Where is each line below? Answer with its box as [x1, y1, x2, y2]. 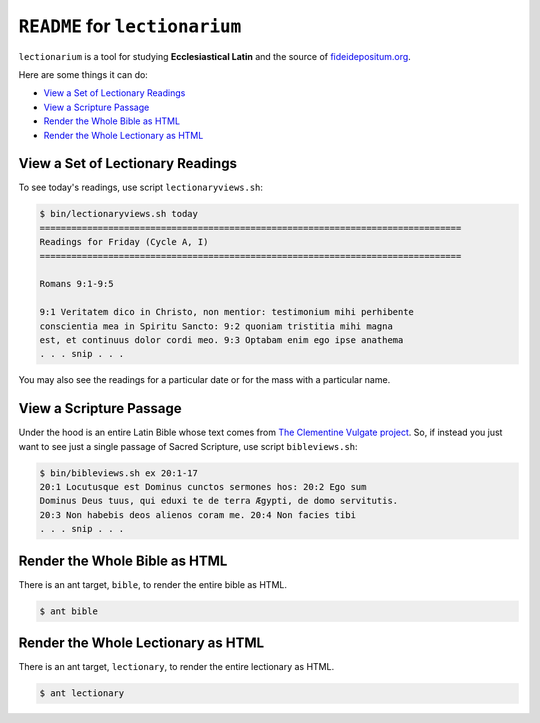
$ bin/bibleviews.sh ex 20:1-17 [39, 467, 199, 479]
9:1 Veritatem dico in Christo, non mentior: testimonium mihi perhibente [39, 306, 415, 318]
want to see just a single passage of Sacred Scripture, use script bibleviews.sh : [18, 440, 359, 452]
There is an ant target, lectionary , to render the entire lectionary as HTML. [18, 661, 335, 673]
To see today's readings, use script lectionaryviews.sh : [18, 181, 264, 194]
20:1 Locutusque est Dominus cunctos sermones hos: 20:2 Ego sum [39, 481, 367, 492]
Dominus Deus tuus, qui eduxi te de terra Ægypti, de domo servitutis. [39, 495, 399, 507]
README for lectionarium [18, 15, 242, 37]
